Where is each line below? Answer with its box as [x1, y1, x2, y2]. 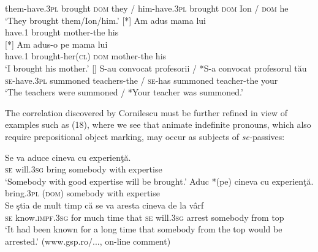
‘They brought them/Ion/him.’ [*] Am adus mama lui [5, 13, 206, 26]
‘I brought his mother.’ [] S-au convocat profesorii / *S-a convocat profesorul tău [5, 61, 307, 74]
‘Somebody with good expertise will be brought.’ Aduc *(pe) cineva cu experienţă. [5, 174, 314, 187]
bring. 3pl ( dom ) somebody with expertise [5, 187, 160, 199]
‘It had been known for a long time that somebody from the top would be [5, 223, 282, 235]
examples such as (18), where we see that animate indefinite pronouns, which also [5, 118, 311, 131]
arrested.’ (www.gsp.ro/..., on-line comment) [5, 234, 171, 247]
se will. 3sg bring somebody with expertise [5, 163, 162, 176]
